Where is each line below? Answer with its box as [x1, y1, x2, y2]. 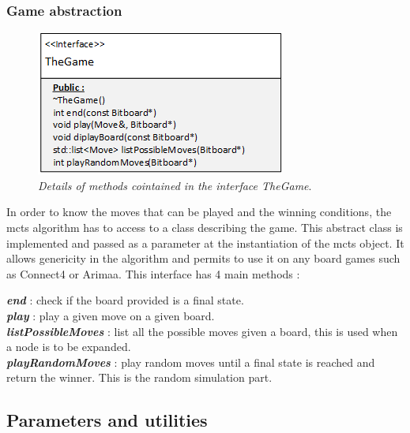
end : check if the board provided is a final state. [6, 292, 244, 308]
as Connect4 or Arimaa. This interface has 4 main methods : [6, 265, 300, 282]
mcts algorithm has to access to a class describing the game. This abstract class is [6, 219, 403, 235]
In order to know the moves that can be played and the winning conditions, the [6, 203, 392, 220]
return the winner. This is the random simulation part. [6, 369, 273, 386]
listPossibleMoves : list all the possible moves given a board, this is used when [6, 323, 398, 339]
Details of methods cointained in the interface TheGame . [38, 177, 312, 193]
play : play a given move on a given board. [6, 307, 215, 323]
